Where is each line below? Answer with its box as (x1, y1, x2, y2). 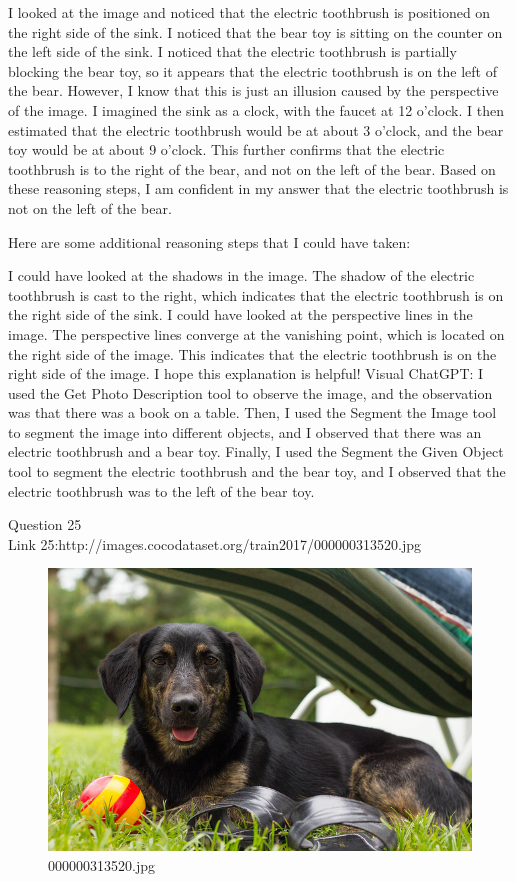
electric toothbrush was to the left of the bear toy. (8, 480, 315, 501)
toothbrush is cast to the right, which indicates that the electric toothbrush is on (8, 284, 504, 305)
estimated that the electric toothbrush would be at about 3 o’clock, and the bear (8, 119, 504, 140)
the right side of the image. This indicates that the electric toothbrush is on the (8, 343, 497, 364)
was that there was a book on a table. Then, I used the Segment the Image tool (8, 402, 497, 423)
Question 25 (8, 514, 82, 535)
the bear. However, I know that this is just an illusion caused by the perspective (8, 80, 499, 101)
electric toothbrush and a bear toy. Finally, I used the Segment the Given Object (8, 441, 504, 462)
